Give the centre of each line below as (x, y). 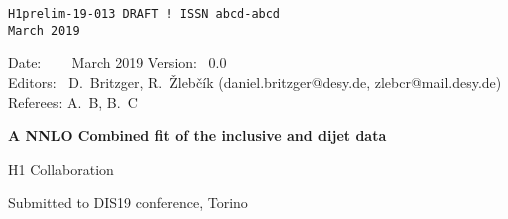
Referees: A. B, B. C (73, 101)
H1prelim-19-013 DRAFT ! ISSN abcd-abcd (144, 14)
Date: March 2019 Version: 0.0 (117, 62)
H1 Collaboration (61, 168)
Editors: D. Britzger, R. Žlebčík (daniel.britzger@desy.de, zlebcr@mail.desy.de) (255, 81)
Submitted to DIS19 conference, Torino (128, 202)
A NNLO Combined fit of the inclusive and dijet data (197, 135)
